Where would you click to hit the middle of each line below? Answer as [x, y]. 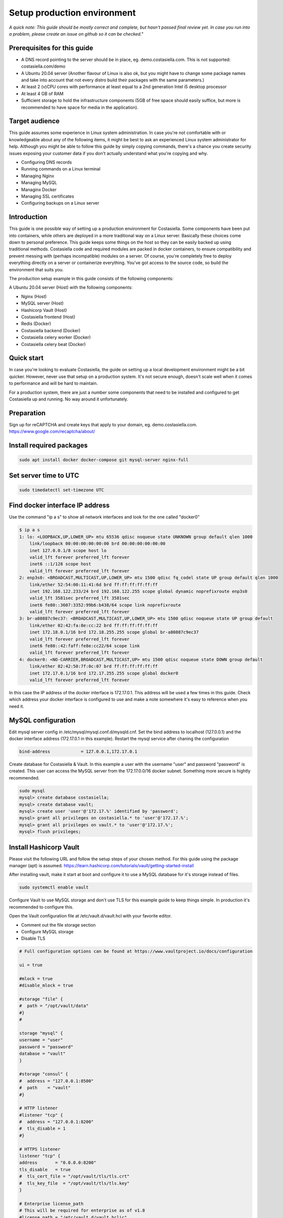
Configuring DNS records [47, 162]
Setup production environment [72, 13]
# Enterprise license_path [51, 1204]
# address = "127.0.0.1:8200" [57, 1122]
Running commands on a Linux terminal [61, 169]
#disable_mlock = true [46, 986]
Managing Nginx [38, 176]
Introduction [28, 217]
